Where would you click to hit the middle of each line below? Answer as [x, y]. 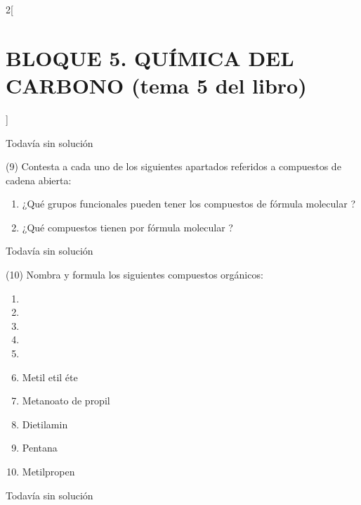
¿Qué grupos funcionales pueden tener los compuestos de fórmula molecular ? [189, 204]
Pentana [40, 448]
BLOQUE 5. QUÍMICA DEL [150, 57]
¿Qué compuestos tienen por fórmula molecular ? [127, 227]
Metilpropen [48, 471]
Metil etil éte [50, 377]
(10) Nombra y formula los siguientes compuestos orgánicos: [134, 275]
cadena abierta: [39, 180]
